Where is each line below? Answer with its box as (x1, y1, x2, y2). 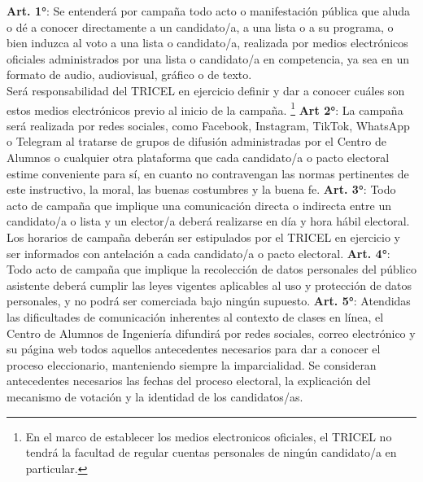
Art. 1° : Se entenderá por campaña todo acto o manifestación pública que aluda (7, 2, 410, 19)
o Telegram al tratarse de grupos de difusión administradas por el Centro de (7, 133, 386, 150)
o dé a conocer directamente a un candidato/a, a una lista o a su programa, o (7, 18, 394, 35)
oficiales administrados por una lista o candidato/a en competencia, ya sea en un (7, 50, 410, 67)
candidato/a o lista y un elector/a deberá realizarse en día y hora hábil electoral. (7, 213, 410, 230)
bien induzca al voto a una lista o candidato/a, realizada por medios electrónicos (7, 34, 408, 51)
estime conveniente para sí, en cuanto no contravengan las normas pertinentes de (7, 164, 409, 182)
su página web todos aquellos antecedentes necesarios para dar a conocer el (7, 340, 381, 357)
